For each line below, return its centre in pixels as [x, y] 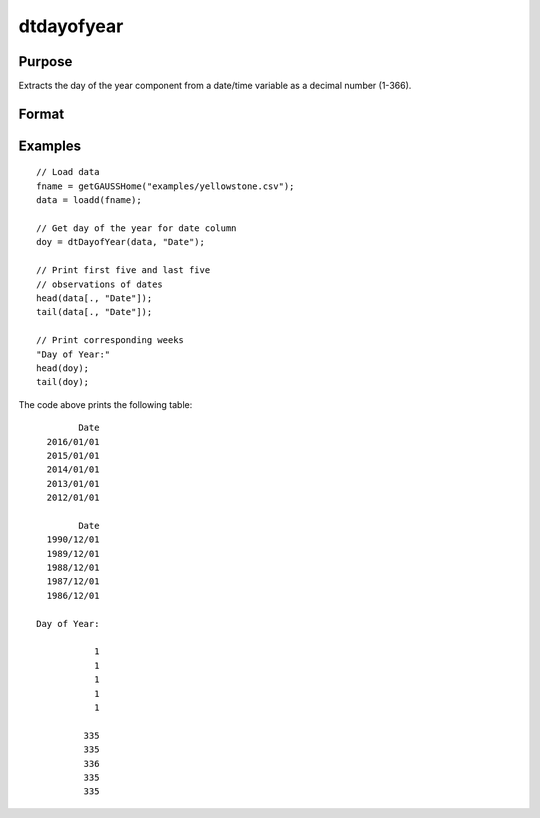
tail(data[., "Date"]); [94, 312]
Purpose [45, 61]
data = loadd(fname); [89, 200]
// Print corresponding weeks [110, 340]
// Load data [68, 172]
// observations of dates [100, 284]
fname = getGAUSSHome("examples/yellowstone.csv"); [165, 186]
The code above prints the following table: [105, 404]
